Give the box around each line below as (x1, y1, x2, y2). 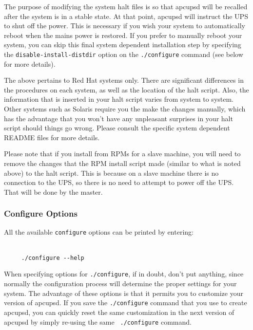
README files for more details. (4, 132, 100, 142)
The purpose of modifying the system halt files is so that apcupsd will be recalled (4, 1, 248, 11)
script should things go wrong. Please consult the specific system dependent (4, 123, 230, 133)
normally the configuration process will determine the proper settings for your (4, 278, 237, 289)
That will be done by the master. (4, 186, 103, 197)
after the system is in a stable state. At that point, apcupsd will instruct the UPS (4, 11, 248, 21)
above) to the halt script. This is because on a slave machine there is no (4, 167, 219, 178)
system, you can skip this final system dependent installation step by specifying (4, 39, 241, 50)
